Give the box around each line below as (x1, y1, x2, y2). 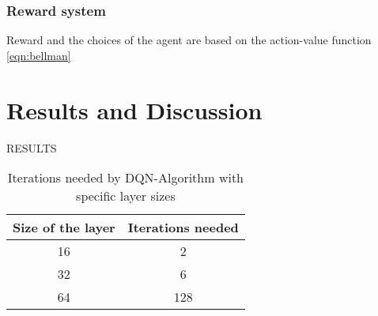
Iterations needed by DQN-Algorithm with (7, 168, 244, 187)
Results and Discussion (6, 93, 263, 126)
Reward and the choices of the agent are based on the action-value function (6, 32, 372, 48)
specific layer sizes (76, 186, 176, 205)
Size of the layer (13, 218, 115, 237)
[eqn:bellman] (6, 47, 71, 63)
